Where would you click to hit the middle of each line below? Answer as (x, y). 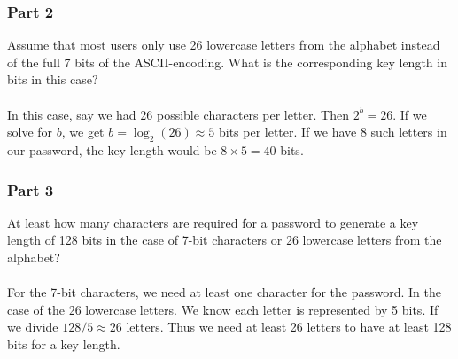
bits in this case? (53, 79)
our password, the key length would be (112, 149)
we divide (33, 327)
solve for (30, 132)
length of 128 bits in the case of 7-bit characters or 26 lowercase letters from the (225, 240)
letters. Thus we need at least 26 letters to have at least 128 (289, 327)
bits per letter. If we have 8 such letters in (333, 132)
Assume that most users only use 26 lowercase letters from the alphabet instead (224, 45)
